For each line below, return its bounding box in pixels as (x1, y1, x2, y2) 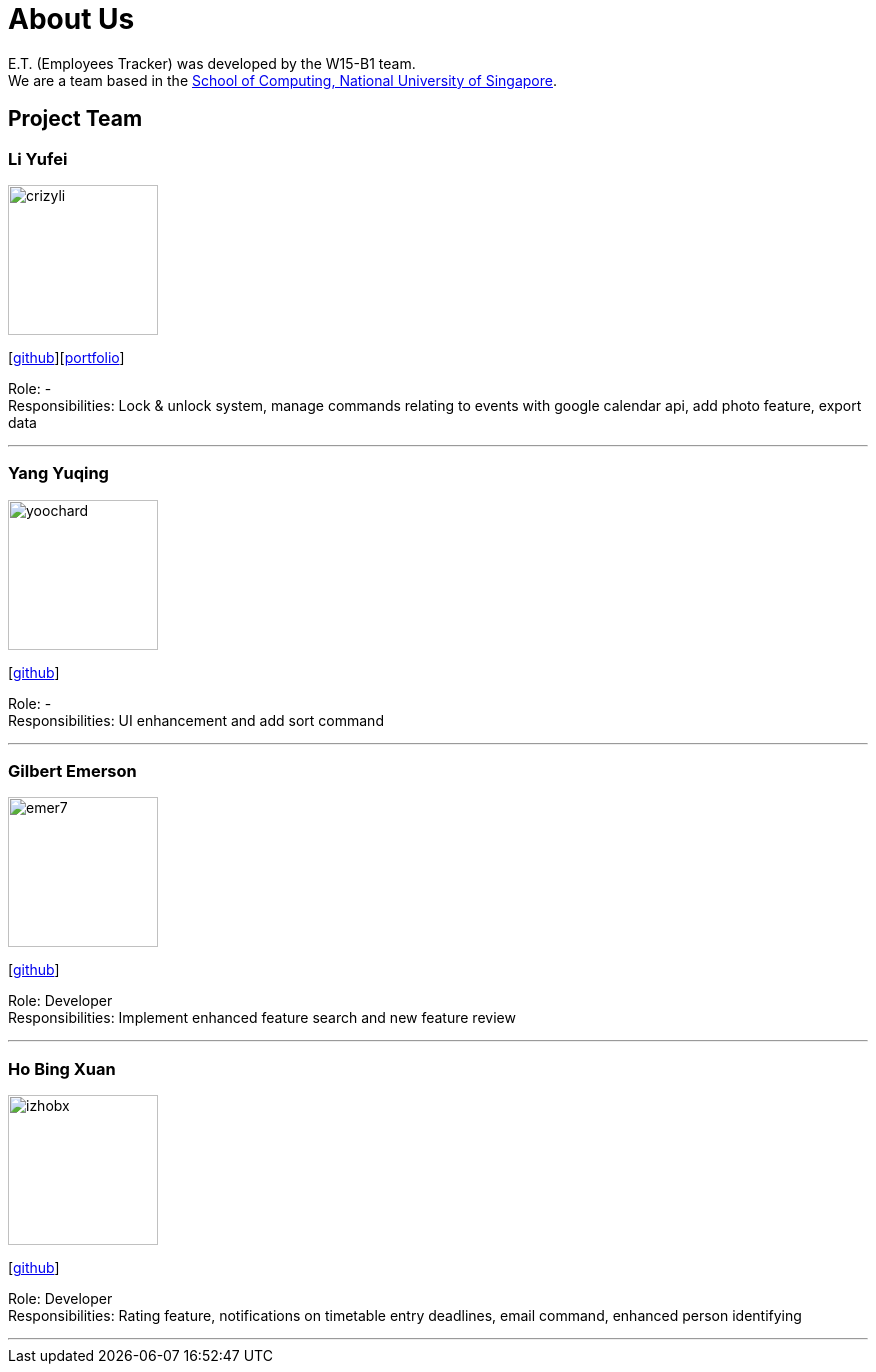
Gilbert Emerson (8, 761, 137, 782)
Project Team (8, 106, 143, 132)
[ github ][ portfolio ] (8, 348, 125, 366)
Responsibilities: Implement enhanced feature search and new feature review (8, 1009, 516, 1027)
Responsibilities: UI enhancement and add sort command (8, 711, 384, 729)
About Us (8, 2, 135, 36)
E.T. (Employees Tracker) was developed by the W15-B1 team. (8, 54, 416, 72)
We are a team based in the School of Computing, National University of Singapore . (8, 71, 558, 89)
